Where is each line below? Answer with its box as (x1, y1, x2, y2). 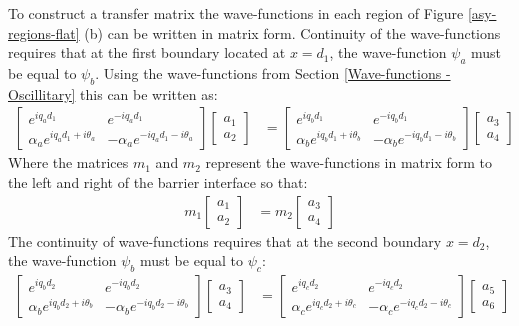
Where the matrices (8, 152, 129, 173)
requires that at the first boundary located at (8, 42, 286, 63)
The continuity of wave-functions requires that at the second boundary (8, 230, 442, 251)
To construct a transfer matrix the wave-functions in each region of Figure (8, 3, 464, 23)
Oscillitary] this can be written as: (8, 83, 218, 104)
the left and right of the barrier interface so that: (8, 172, 308, 192)
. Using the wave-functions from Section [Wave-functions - (95, 62, 451, 83)
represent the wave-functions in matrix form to (205, 152, 493, 173)
